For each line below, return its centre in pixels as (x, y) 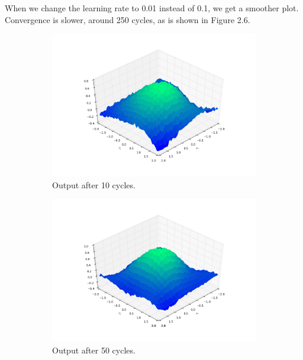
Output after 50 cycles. (94, 350)
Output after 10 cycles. (94, 184)
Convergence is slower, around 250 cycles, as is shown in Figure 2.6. (128, 19)
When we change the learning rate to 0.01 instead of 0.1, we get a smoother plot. (152, 8)
